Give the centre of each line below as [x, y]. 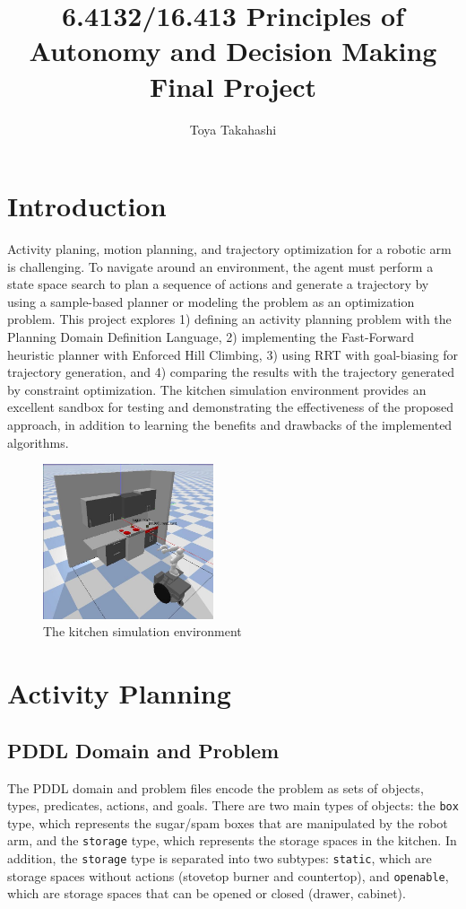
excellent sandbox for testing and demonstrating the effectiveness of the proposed [230, 407]
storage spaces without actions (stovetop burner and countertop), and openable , [228, 875]
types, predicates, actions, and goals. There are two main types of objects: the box [233, 805]
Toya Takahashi [233, 129]
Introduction [87, 206]
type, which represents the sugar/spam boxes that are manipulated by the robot [228, 822]
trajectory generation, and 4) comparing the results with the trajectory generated [231, 372]
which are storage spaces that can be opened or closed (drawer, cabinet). [207, 893]
